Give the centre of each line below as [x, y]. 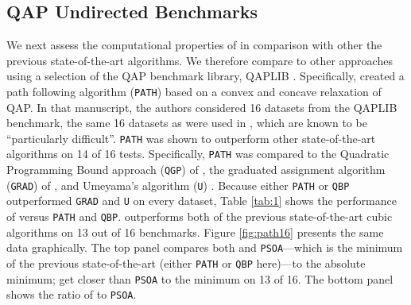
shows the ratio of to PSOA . [72, 294]
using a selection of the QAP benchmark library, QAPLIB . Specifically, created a [205, 76]
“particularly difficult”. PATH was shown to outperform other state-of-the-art [191, 138]
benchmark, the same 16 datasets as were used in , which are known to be [187, 123]
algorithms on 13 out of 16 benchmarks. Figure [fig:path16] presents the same [195, 232]
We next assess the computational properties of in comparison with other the [194, 45]
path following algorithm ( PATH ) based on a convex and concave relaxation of [194, 91]
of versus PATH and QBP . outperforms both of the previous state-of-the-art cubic [200, 216]
